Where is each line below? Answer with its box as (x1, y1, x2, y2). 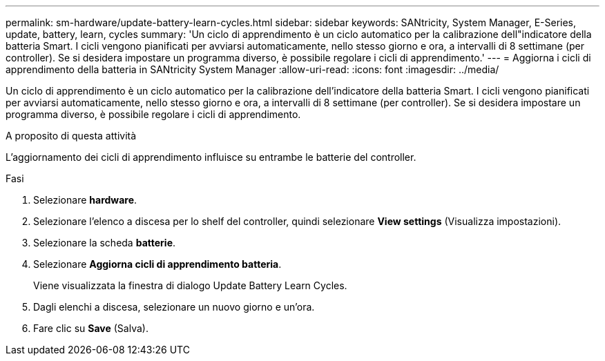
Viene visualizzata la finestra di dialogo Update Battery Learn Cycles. (33, 280, 347, 291)
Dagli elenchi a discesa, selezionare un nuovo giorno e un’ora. (33, 301, 315, 313)
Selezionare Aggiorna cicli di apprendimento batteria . (33, 258, 282, 270)
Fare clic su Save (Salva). (33, 322, 148, 334)
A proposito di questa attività (6, 130, 137, 142)
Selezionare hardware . (33, 194, 137, 206)
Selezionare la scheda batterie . (33, 237, 176, 248)
